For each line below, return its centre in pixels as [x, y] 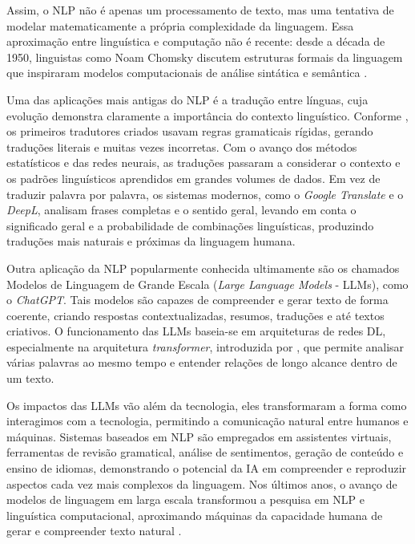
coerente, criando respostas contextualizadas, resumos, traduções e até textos [195, 315]
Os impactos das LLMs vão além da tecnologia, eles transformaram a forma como [207, 405]
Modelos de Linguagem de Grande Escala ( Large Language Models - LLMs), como [207, 284]
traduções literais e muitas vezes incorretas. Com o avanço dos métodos [182, 146]
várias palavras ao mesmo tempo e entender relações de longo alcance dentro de [202, 362]
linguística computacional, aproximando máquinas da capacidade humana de [195, 515]
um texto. [30, 378]
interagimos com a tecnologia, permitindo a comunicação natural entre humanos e [207, 421]
